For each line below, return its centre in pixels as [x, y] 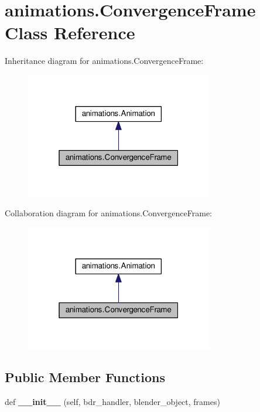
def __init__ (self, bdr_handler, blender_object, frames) [112, 402]
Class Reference [70, 33]
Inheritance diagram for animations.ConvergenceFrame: [104, 61]
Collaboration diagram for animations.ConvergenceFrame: [109, 213]
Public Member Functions [85, 377]
